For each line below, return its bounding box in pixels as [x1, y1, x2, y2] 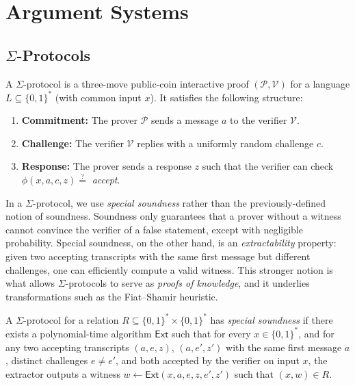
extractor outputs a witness [5, 366, 120, 381]
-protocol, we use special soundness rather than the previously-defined [33, 195, 326, 209]
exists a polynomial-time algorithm [5, 326, 152, 340]
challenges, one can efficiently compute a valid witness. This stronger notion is [5, 262, 333, 276]
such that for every [171, 326, 251, 340]
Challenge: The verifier [21, 136, 124, 150]
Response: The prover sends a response [21, 159, 192, 173]
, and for [298, 326, 334, 340]
